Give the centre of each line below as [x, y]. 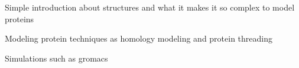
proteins [19, 18]
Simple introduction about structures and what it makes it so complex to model [150, 7]
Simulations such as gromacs [56, 58]
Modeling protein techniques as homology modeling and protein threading [139, 38]
